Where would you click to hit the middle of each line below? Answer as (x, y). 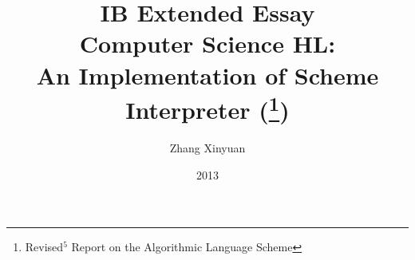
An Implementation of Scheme (207, 75)
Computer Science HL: (207, 43)
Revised (44, 247)
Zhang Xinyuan (207, 148)
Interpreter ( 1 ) (207, 108)
